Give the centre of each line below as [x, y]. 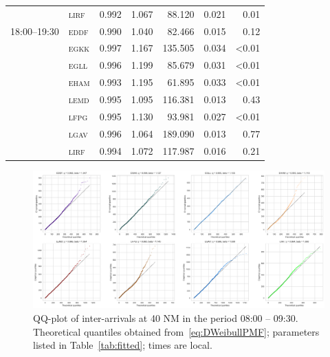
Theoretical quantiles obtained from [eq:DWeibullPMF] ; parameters [176, 331]
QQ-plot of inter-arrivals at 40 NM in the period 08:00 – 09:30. [166, 318]
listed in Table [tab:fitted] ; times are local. [123, 345]
